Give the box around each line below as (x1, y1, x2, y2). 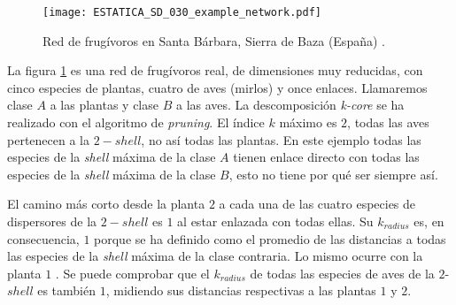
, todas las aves (347, 113, 429, 132)
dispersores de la (7, 212, 97, 230)
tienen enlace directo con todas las (233, 148, 420, 166)
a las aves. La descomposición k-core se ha (175, 95, 405, 114)
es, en (413, 212, 444, 230)
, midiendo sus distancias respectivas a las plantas (105, 281, 376, 300)
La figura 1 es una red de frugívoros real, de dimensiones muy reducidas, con (7, 61, 423, 80)
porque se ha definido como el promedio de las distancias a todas (94, 229, 446, 248)
